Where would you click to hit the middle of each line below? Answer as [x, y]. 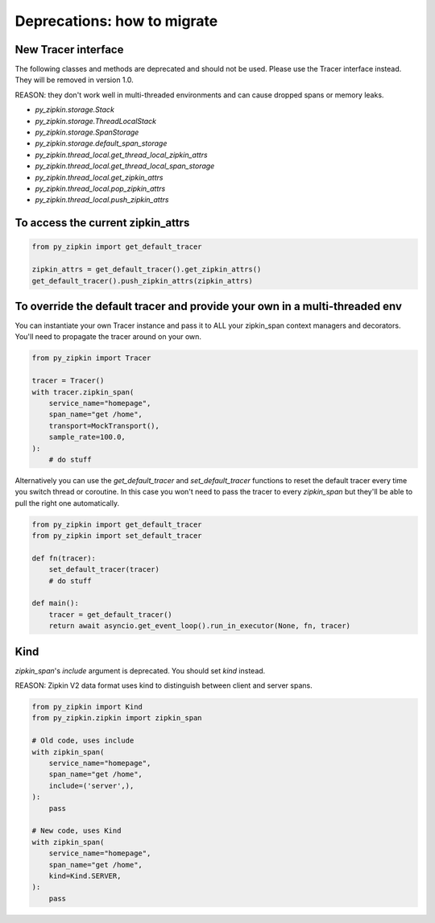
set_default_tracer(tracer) [104, 569]
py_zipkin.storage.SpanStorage [87, 132]
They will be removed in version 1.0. [74, 80]
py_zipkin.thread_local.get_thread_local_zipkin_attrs [122, 155]
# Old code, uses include [83, 741]
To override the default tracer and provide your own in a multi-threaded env [209, 306]
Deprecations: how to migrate [116, 21]
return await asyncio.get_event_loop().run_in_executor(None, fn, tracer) [199, 626]
